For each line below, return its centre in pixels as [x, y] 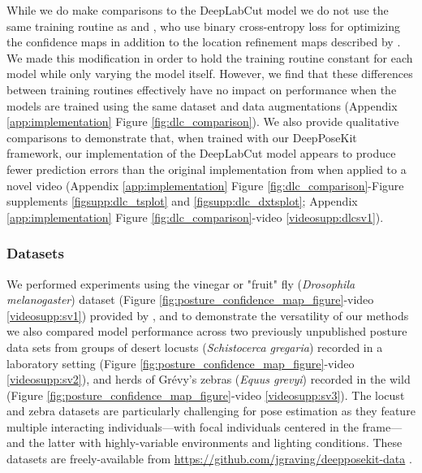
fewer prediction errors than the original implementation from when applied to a [207, 169]
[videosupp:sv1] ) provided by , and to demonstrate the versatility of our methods [208, 315]
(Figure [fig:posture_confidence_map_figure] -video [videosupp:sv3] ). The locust [206, 395]
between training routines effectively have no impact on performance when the [202, 89]
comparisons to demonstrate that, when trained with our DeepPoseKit [182, 137]
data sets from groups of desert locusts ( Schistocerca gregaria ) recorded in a [195, 347]
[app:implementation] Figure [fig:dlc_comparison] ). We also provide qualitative [203, 122]
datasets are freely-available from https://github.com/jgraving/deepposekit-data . [209, 459]
